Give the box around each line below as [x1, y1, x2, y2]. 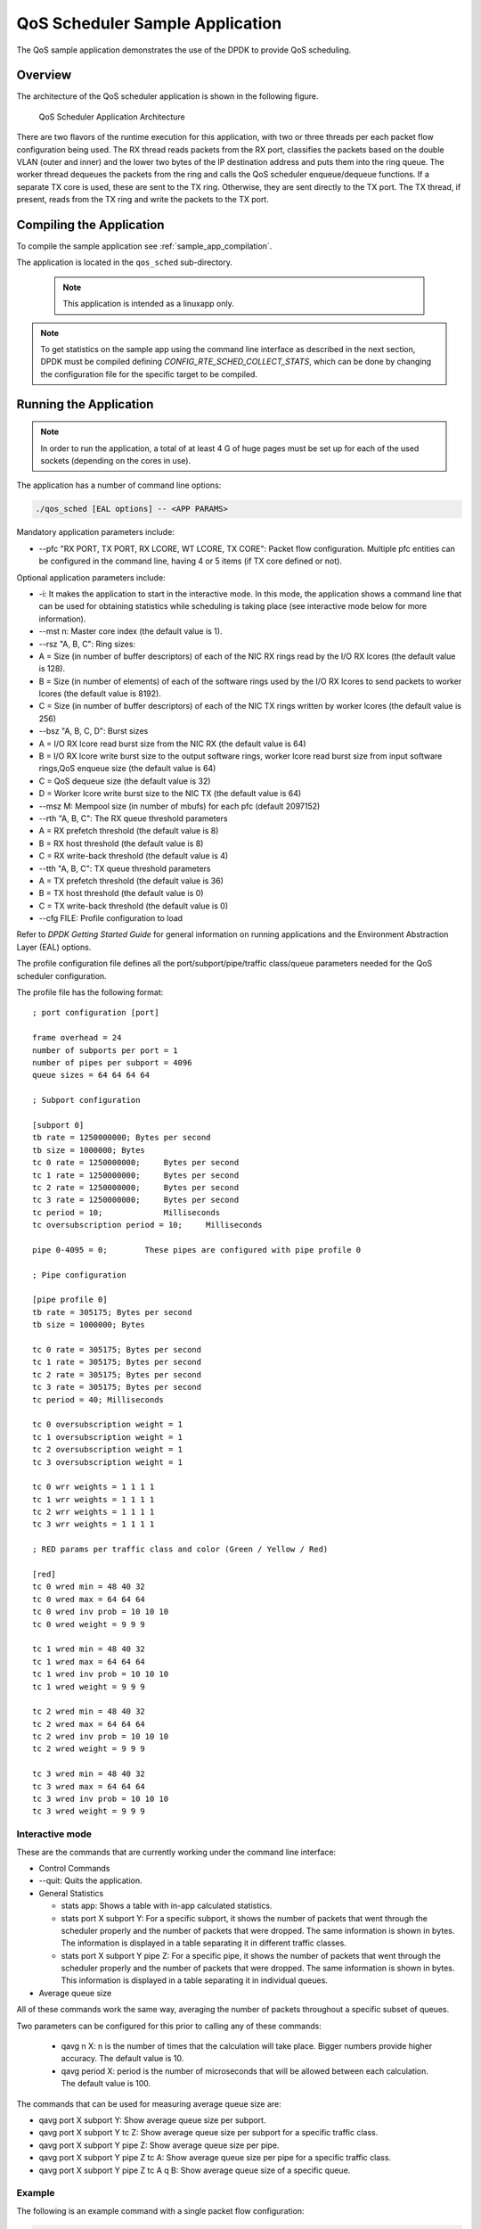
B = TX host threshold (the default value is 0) [38, 888, 204, 899]
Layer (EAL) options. [16, 942, 92, 952]
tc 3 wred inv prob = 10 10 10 [32, 1794, 169, 1805]
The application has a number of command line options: [16, 480, 222, 490]
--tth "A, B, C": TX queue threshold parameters [38, 863, 211, 874]
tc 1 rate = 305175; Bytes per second [32, 1357, 202, 1368]
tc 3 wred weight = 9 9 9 [32, 1806, 146, 1816]
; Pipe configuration [32, 1270, 126, 1279]
